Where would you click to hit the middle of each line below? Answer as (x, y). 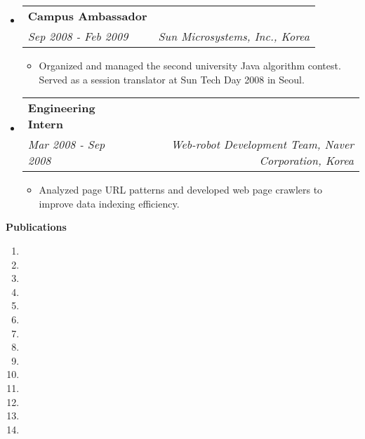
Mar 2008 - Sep (66, 144)
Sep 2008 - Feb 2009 (78, 36)
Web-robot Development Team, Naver (262, 144)
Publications (36, 227)
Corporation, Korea (306, 161)
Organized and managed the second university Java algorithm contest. (190, 65)
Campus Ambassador (87, 16)
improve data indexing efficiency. (109, 203)
